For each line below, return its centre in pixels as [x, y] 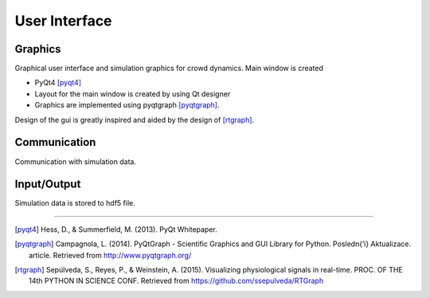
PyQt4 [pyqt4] [58, 83]
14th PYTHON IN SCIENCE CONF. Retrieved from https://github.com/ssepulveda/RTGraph [176, 281]
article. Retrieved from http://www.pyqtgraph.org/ [110, 255]
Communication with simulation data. [76, 161]
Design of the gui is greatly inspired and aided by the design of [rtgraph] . [135, 120]
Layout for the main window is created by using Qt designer [133, 94]
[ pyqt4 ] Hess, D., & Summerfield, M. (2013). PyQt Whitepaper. [116, 229]
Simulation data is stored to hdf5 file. [75, 203]
